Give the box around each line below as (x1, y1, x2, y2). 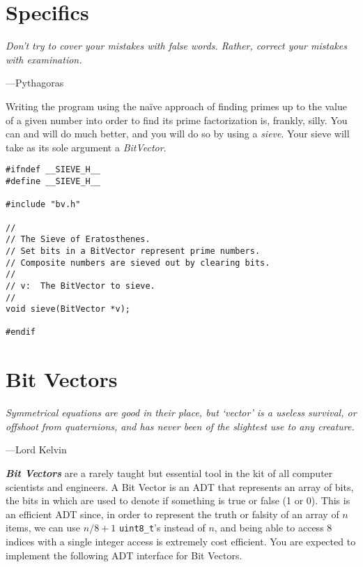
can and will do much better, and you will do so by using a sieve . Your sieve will (6, 126, 350, 141)
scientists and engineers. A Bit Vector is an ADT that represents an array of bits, (6, 479, 354, 494)
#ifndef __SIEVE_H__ (6, 165, 101, 175)
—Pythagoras (6, 75, 64, 90)
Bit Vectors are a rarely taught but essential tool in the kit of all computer (6, 466, 333, 481)
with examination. (6, 52, 82, 66)
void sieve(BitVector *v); (6, 304, 130, 315)
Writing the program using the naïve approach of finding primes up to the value (6, 98, 348, 113)
